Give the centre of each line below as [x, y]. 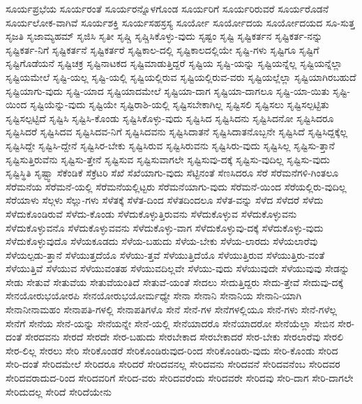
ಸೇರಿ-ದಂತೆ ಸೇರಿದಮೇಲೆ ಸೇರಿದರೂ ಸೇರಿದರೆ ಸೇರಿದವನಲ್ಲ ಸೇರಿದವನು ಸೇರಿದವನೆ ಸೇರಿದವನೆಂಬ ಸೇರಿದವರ [173, 364]
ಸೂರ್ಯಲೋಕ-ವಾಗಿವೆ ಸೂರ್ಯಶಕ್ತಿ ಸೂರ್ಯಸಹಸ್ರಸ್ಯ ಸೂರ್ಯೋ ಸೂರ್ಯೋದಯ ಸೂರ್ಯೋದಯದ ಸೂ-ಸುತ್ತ [180, 22]
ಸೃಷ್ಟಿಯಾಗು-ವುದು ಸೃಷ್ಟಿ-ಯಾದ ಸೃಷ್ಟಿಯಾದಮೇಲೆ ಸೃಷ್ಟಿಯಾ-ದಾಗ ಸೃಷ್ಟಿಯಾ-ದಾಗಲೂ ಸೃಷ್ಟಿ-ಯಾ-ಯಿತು [168, 90]
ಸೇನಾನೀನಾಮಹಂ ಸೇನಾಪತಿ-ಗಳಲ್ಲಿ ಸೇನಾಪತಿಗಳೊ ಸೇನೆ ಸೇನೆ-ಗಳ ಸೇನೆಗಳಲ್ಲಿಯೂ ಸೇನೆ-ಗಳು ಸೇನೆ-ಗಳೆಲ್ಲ [171, 309]
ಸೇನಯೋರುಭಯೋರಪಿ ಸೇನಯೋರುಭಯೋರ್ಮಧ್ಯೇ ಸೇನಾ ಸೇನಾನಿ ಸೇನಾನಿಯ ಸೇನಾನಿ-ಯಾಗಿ [154, 295]
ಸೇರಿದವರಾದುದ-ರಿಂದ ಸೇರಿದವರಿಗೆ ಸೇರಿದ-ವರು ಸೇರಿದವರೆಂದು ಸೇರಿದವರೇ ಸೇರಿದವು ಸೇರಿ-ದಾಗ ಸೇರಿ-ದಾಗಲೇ [180, 378]
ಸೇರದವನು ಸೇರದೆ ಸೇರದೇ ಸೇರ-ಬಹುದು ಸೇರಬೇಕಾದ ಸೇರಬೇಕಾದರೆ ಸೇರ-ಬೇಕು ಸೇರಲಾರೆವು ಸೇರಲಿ [184, 337]
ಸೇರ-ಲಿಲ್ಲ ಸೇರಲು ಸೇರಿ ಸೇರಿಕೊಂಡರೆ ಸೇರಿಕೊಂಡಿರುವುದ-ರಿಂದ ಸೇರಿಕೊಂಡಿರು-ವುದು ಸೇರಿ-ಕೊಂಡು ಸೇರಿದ [172, 350]
